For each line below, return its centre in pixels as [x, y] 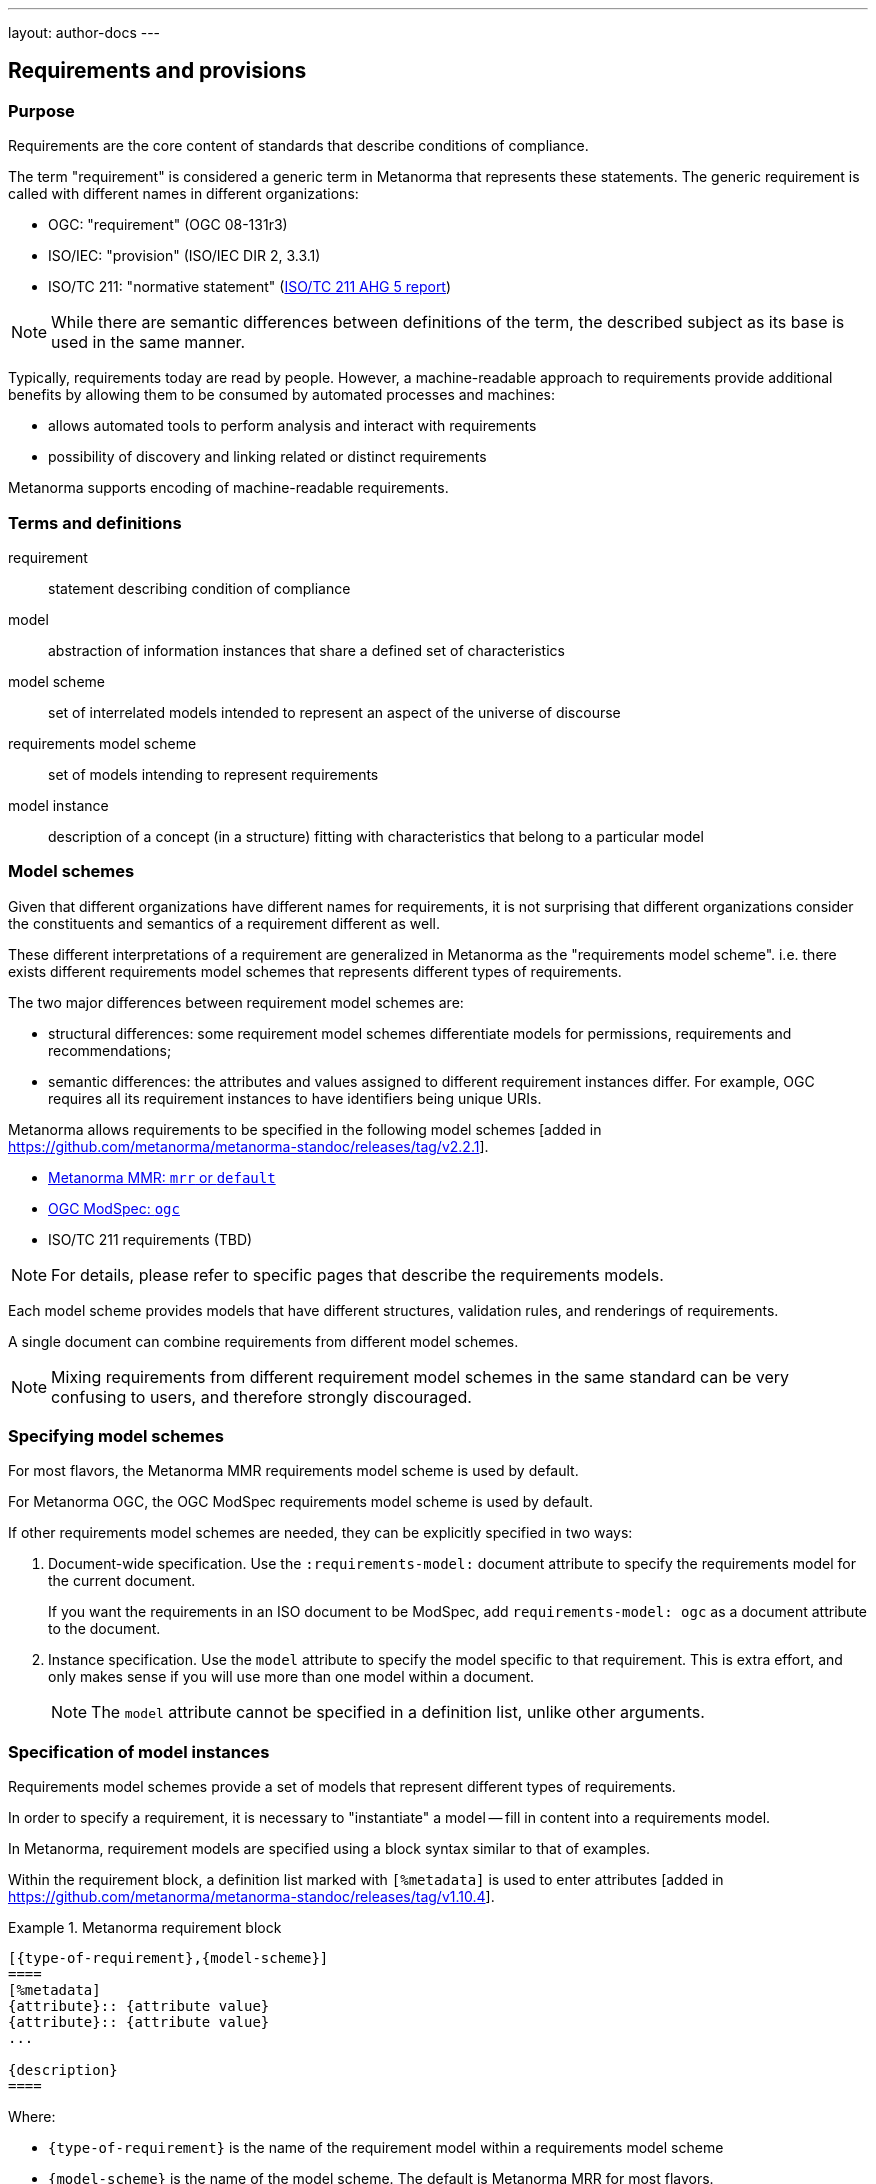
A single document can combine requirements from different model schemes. [263, 1341]
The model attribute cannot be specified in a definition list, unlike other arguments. [398, 1712]
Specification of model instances [139, 1751]
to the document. [104, 1629]
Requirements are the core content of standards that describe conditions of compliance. [298, 146]
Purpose [41, 110]
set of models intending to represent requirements [213, 774]
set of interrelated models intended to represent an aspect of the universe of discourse [334, 712]
